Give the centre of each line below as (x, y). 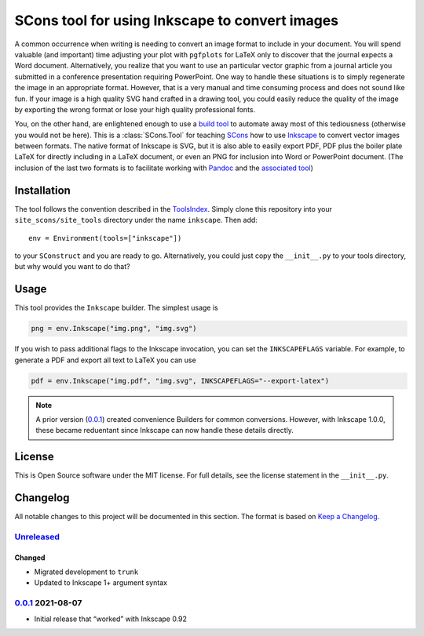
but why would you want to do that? (72, 267)
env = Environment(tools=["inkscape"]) (105, 238)
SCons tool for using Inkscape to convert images (177, 20)
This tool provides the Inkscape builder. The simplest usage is (117, 308)
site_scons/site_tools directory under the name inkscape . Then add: (136, 220)
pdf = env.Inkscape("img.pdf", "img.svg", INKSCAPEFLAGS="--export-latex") (180, 381)
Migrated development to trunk (86, 572)
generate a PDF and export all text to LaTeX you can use (105, 360)
